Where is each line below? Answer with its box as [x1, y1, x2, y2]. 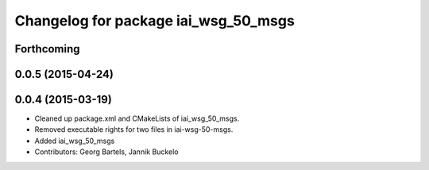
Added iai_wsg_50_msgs [34, 136, 115, 145]
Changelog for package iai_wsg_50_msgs [14, 12, 296, 29]
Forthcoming [14, 42, 80, 56]
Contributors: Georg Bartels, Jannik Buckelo [34, 147, 179, 156]
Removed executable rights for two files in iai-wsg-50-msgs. [34, 125, 234, 134]
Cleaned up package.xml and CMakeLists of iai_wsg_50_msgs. [34, 114, 240, 123]
